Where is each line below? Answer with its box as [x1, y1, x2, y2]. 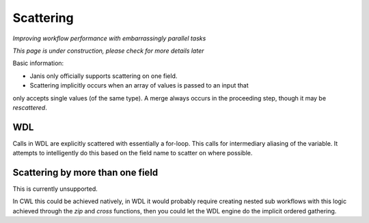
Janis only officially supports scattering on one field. [29, 72, 178, 80]
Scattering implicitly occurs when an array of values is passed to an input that [29, 81, 249, 90]
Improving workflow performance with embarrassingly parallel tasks [12, 34, 206, 42]
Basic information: [12, 59, 64, 68]
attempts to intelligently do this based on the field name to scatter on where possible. [12, 149, 253, 157]
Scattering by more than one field [12, 167, 159, 178]
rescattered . [12, 103, 47, 112]
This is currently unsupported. [12, 185, 98, 193]
